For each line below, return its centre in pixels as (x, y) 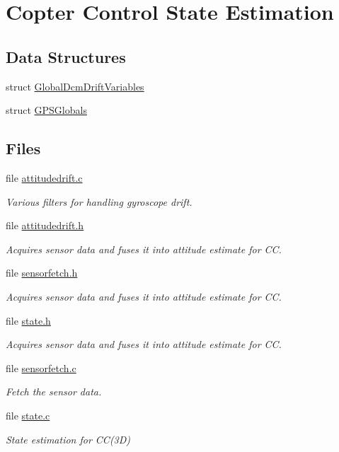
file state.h (28, 320)
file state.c (28, 415)
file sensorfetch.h (42, 273)
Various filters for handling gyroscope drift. (99, 201)
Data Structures (66, 56)
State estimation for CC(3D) (68, 439)
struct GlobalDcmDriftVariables (75, 86)
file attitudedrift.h (45, 225)
